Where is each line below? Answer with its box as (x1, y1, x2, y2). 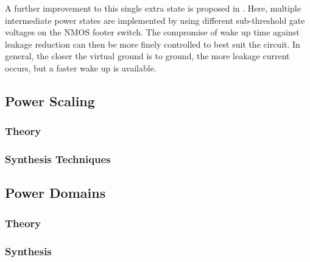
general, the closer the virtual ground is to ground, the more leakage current (5, 49, 290, 62)
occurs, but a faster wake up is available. (5, 61, 157, 74)
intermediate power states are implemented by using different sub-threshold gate (5, 13, 305, 26)
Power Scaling (5, 91, 95, 110)
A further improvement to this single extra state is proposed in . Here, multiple (5, 2, 301, 14)
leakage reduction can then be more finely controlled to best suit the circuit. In (5, 37, 300, 50)
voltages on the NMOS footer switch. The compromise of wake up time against (5, 26, 300, 38)
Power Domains (5, 183, 106, 202)
